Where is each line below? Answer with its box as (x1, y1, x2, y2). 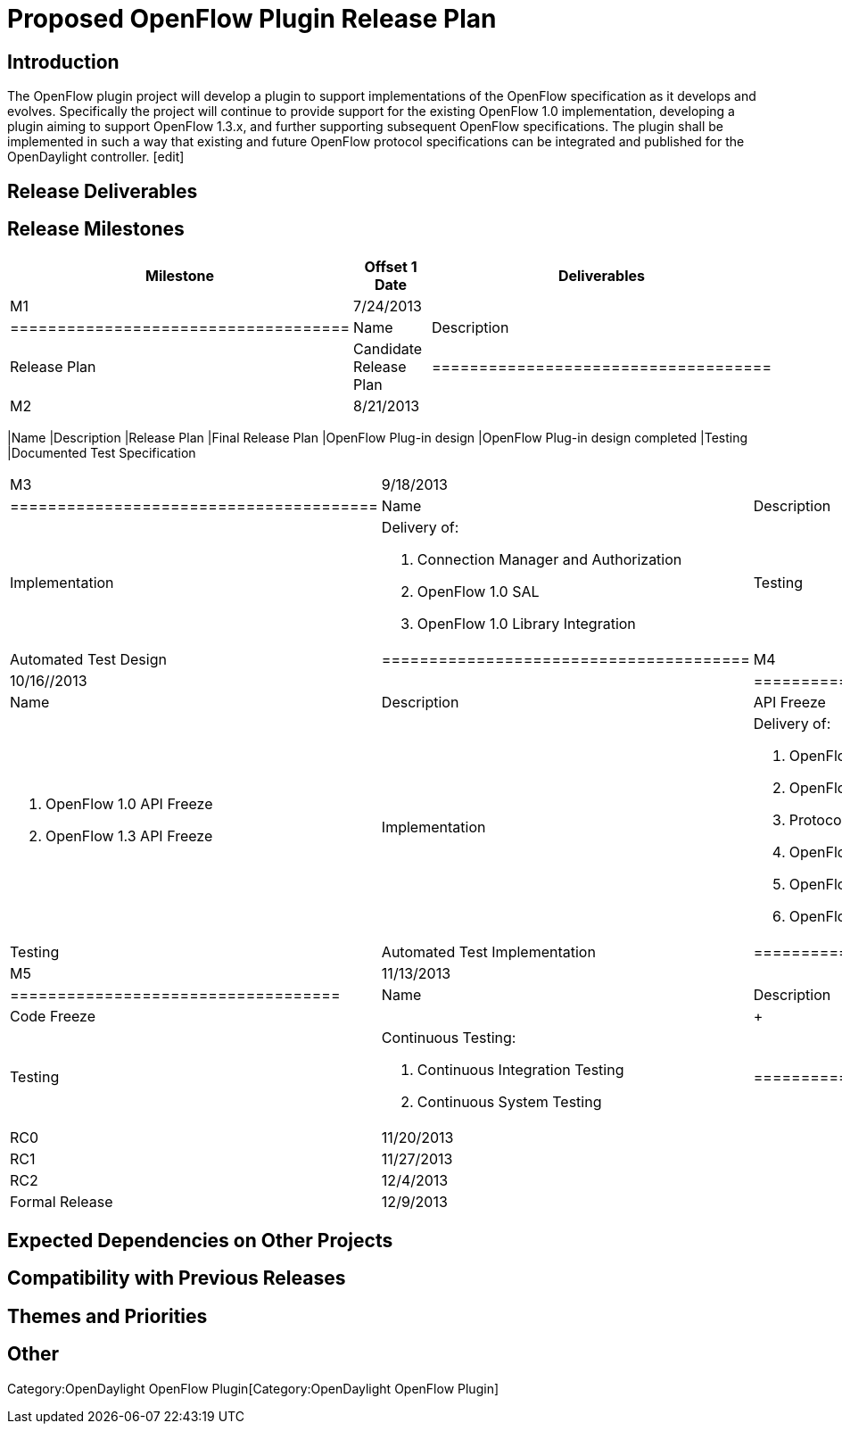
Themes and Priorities (7, 1304, 208, 1328)
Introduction (7, 50, 120, 73)
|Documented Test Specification (7, 445, 196, 461)
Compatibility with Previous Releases (7, 1267, 346, 1290)
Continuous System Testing (417, 1093, 602, 1112)
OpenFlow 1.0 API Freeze (45, 795, 213, 814)
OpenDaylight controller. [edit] (7, 149, 185, 165)
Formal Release (10, 1193, 113, 1212)
